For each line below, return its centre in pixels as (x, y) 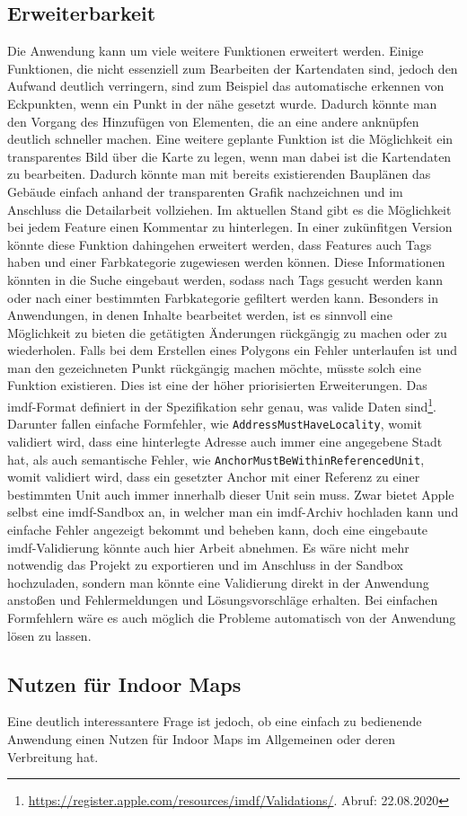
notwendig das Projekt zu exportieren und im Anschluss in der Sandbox (205, 565)
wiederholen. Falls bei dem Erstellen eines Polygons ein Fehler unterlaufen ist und (233, 350)
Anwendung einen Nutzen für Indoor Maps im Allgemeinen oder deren (201, 738)
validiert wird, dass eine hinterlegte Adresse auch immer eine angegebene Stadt (225, 441)
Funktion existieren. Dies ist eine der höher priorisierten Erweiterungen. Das (217, 385)
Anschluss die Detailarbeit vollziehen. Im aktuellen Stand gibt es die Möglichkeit (229, 209)
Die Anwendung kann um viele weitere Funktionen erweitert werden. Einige (216, 51)
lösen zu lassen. (49, 635)
